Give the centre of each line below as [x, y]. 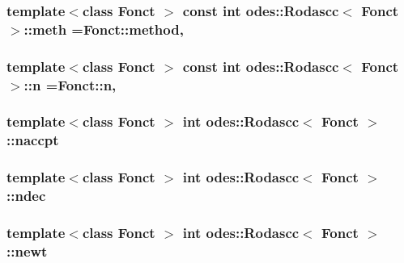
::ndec [26, 196]
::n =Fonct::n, [70, 84]
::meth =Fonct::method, [104, 29]
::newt [27, 250]
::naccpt [33, 140]
